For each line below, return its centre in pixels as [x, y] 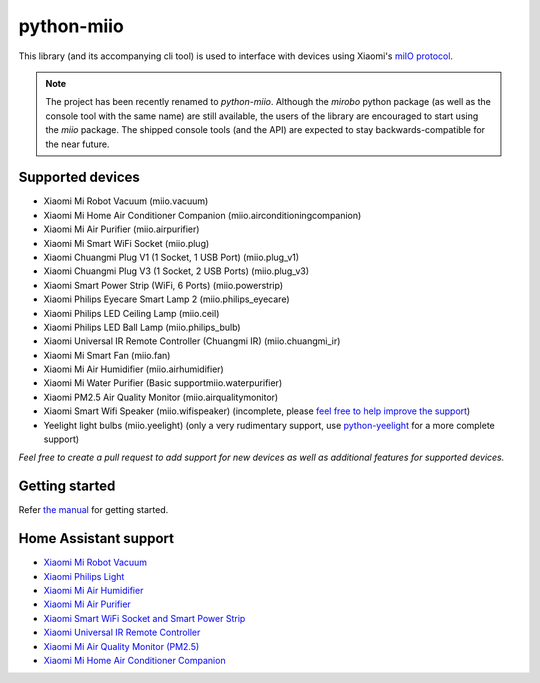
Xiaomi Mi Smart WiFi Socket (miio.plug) [126, 243]
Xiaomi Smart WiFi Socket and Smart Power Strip [144, 618]
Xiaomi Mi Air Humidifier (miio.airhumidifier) [133, 369]
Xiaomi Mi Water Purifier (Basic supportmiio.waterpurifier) [163, 383]
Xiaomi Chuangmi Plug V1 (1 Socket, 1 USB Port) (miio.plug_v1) [171, 257]
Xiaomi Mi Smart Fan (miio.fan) [107, 355]
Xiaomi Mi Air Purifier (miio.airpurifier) [121, 229]
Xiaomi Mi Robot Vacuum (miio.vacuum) [126, 201]
